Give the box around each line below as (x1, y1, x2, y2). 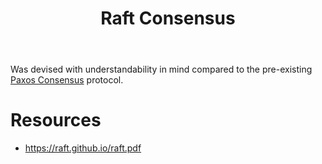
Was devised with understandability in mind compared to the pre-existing (10, 63, 313, 76)
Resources (10, 109, 102, 132)
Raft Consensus (100, 7, 236, 30)
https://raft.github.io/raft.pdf (24, 142, 142, 154)
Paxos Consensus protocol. (10, 74, 124, 86)
